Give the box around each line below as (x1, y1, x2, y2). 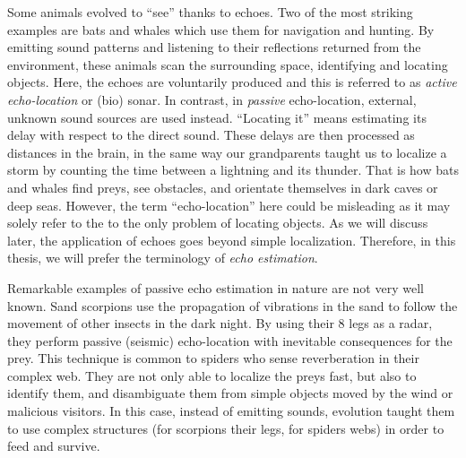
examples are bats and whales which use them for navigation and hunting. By (7, 20, 435, 39)
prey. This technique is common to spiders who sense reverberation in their (7, 349, 419, 367)
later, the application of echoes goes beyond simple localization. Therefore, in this (7, 230, 456, 249)
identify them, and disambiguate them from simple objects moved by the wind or (7, 384, 453, 402)
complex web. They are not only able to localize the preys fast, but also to (7, 366, 417, 385)
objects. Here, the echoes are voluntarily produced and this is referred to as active (7, 73, 457, 91)
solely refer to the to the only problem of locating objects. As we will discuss (7, 213, 428, 232)
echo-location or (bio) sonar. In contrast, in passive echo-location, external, (7, 90, 417, 108)
